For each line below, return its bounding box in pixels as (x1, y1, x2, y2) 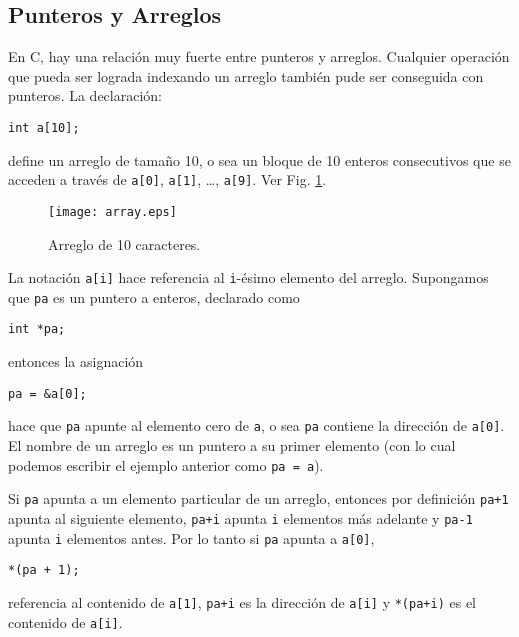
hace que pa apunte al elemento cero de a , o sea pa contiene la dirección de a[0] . (8, 415, 505, 436)
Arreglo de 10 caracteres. (48, 233, 201, 254)
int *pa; (8, 322, 66, 337)
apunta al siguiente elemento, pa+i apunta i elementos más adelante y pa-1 (8, 507, 473, 528)
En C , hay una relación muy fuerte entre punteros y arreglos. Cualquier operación (8, 46, 510, 67)
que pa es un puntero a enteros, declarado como (8, 286, 300, 307)
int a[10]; (8, 120, 80, 135)
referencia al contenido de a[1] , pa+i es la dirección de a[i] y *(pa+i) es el (8, 591, 476, 612)
